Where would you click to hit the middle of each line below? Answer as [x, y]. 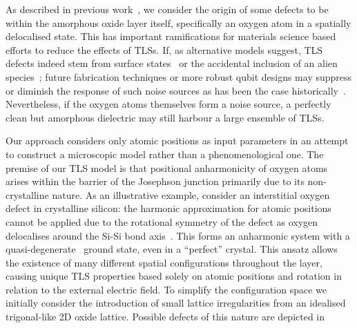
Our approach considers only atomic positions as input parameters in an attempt [177, 141]
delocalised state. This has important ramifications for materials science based [171, 36]
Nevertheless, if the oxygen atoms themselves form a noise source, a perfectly [168, 104]
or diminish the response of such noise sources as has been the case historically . [176, 90]
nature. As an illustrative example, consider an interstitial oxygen [191, 194]
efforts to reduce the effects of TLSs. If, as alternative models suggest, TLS [164, 49]
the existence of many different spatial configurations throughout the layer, [164, 262]
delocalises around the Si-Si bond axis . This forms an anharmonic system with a [178, 235]
